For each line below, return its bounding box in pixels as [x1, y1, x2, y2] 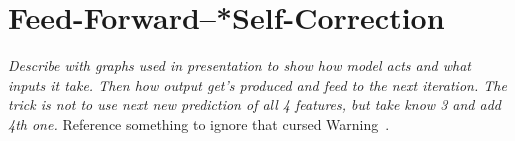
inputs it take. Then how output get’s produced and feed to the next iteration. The [8, 74, 507, 95]
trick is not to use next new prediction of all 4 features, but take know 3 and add [8, 94, 501, 115]
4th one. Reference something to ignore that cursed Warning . [8, 113, 390, 134]
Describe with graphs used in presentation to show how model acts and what [8, 55, 471, 76]
